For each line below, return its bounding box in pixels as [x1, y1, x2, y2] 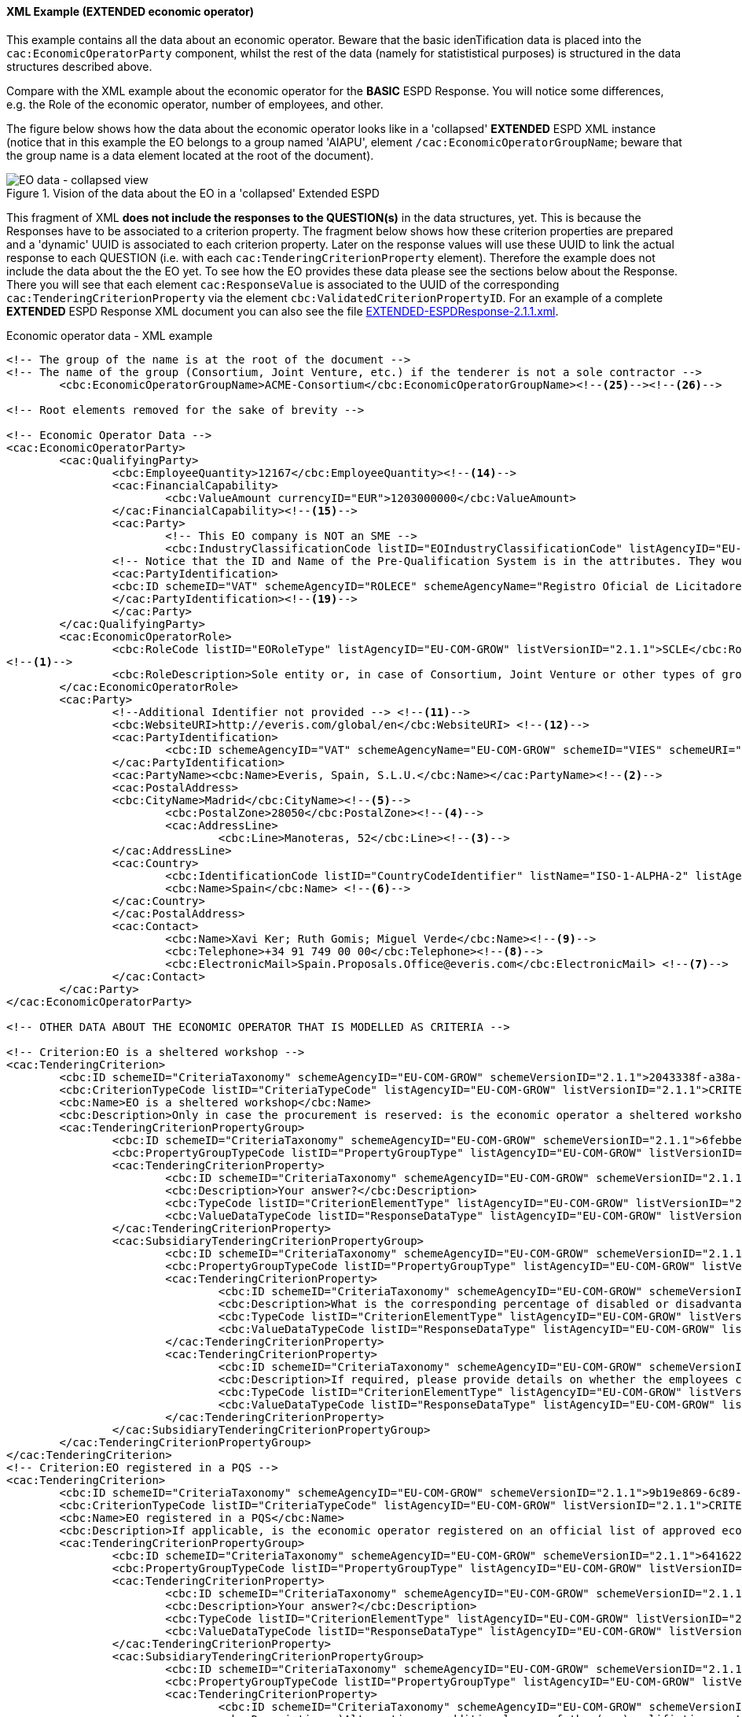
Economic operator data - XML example [6, 328, 213, 342]
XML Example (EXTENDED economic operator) [6, 5, 255, 18]
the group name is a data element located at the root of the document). [6, 148, 374, 162]
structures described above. [6, 59, 152, 73]
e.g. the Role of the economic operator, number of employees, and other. [6, 97, 384, 111]
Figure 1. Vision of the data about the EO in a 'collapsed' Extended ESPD [6, 186, 380, 200]
